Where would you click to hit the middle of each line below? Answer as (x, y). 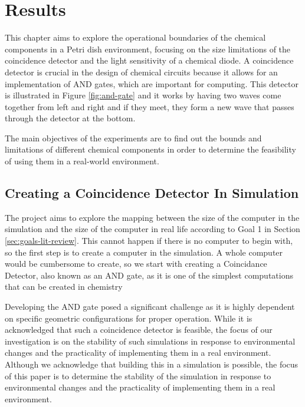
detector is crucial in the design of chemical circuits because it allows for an (141, 72)
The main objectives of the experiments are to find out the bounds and (133, 138)
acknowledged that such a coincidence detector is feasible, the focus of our (139, 330)
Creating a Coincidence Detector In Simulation (152, 193)
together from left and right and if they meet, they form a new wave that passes (150, 106)
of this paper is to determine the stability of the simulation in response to (138, 375)
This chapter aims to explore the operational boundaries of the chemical (135, 37)
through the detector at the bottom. (70, 118)
